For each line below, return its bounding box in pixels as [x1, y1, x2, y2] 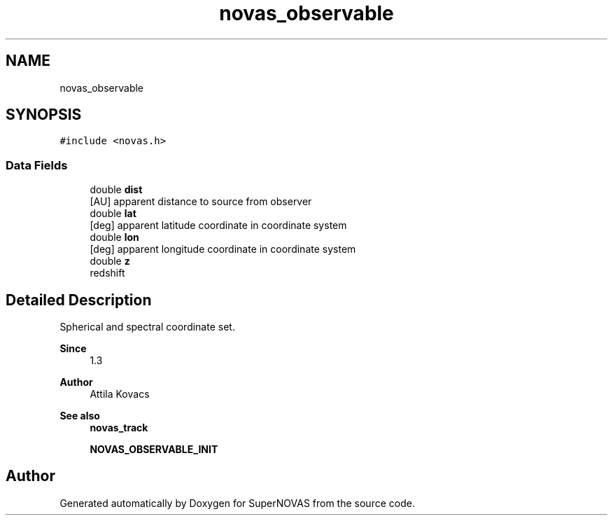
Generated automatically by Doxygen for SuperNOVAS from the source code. [59, 496, 415, 509]
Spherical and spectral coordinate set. [59, 321, 235, 333]
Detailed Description [6, 291, 152, 309]
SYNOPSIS [6, 106, 82, 124]
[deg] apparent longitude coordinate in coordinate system [90, 243, 356, 256]
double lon [90, 231, 139, 244]
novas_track [90, 422, 148, 434]
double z [90, 255, 130, 268]
